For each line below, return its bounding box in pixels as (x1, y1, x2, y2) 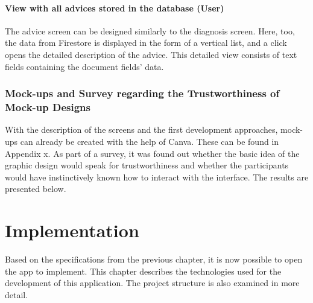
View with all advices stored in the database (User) (5, 1, 224, 14)
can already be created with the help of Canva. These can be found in (20, 135, 279, 147)
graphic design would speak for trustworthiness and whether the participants (5, 159, 289, 171)
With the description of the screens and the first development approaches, (5, 123, 278, 136)
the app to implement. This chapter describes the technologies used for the (5, 264, 282, 277)
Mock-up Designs (5, 100, 90, 115)
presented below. (5, 182, 66, 195)
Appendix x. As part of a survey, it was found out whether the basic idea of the (5, 147, 300, 159)
